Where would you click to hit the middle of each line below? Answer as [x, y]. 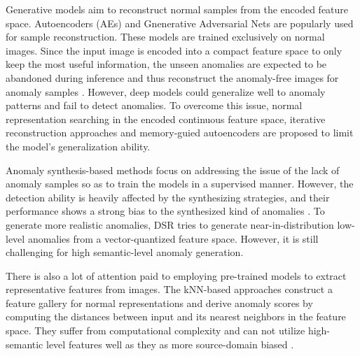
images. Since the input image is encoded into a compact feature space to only [174, 50]
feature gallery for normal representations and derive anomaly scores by [159, 302]
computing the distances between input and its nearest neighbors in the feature [176, 316]
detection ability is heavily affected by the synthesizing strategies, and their [168, 197]
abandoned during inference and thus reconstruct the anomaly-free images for [172, 77]
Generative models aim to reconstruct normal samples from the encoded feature [177, 9]
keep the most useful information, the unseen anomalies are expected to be [166, 64]
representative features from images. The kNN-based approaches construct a [169, 289]
